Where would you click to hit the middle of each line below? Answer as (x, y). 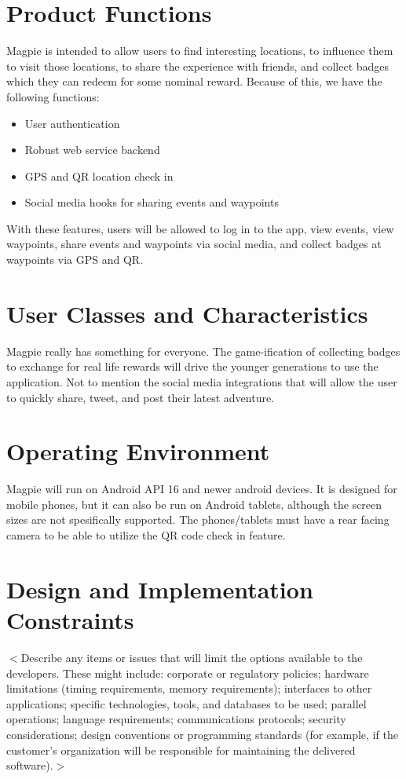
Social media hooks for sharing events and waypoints (152, 202)
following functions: (53, 96)
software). (30, 765)
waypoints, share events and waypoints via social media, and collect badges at (194, 244)
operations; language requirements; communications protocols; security (176, 719)
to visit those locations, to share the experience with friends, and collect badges (198, 66)
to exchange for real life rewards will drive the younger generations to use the (192, 366)
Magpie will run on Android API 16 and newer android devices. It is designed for (202, 489)
